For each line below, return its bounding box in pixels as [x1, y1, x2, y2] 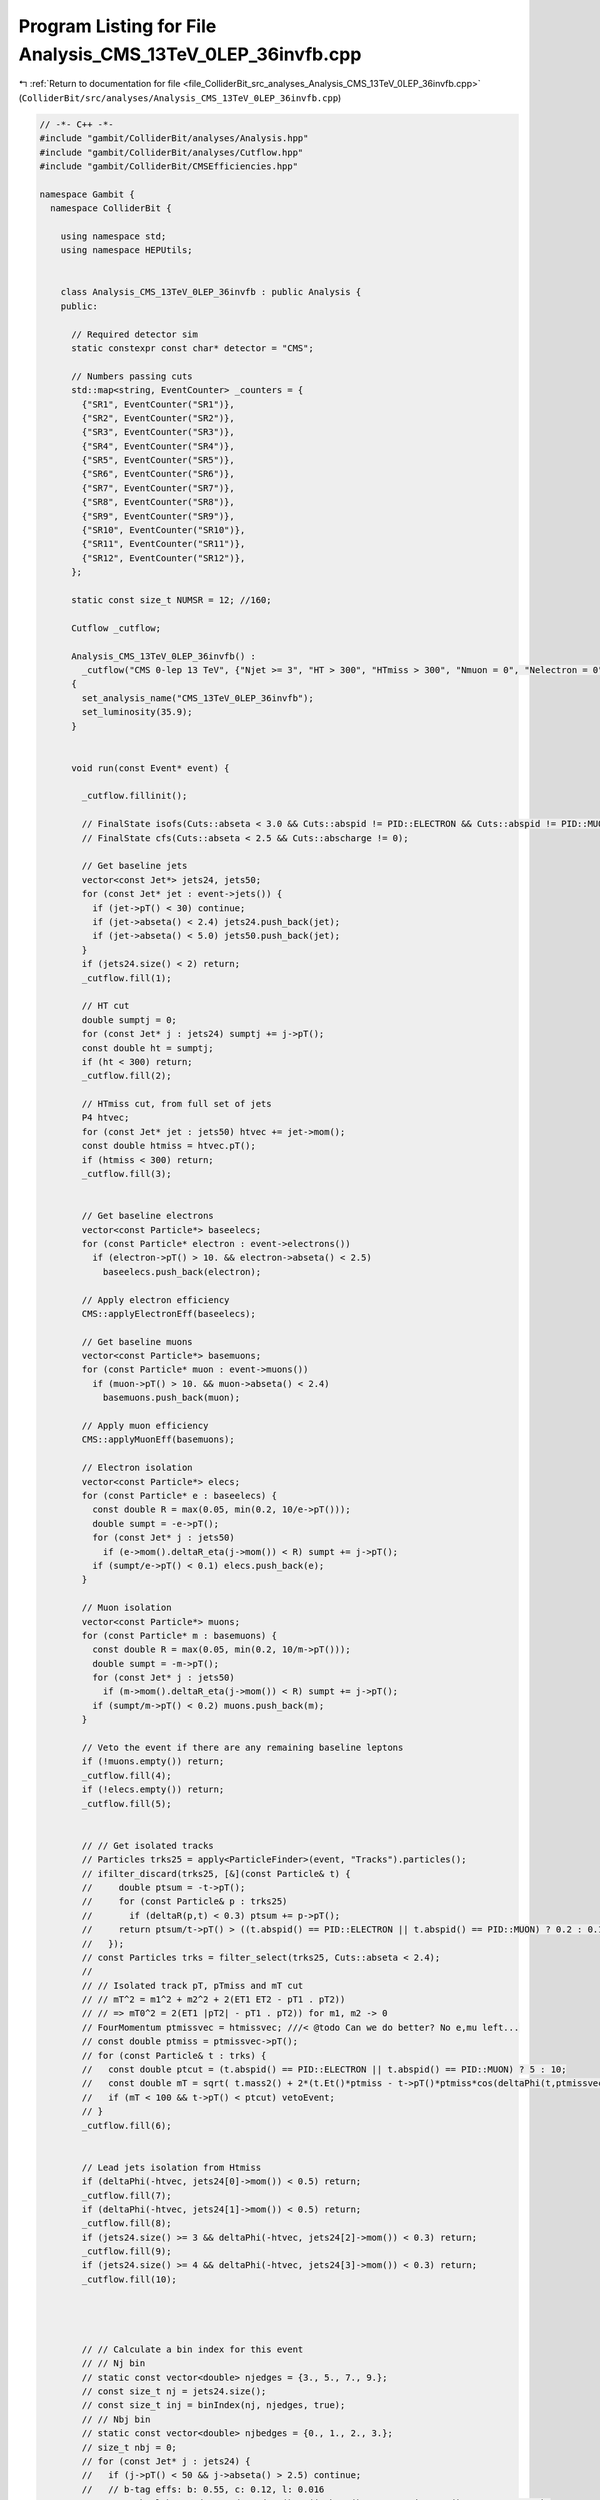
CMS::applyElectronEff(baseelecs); [81, 1308, 257, 1319]
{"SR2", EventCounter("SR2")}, [81, 412, 235, 424]
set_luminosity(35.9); [81, 706, 194, 718]
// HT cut [81, 1000, 130, 1012]
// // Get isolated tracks [81, 1840, 214, 1851]
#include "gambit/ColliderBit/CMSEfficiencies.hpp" [39, 160, 299, 172]
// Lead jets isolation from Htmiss [81, 2161, 262, 2173]
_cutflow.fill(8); [81, 2218, 172, 2229]
